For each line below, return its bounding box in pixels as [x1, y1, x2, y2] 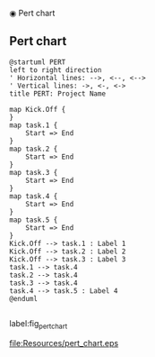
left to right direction [9, 65, 102, 75]
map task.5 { [9, 215, 58, 224]
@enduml [9, 294, 39, 303]
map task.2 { [9, 144, 58, 153]
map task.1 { [9, 121, 58, 130]
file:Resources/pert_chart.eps [9, 337, 119, 348]
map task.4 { [9, 191, 58, 201]
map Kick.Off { [9, 105, 66, 114]
